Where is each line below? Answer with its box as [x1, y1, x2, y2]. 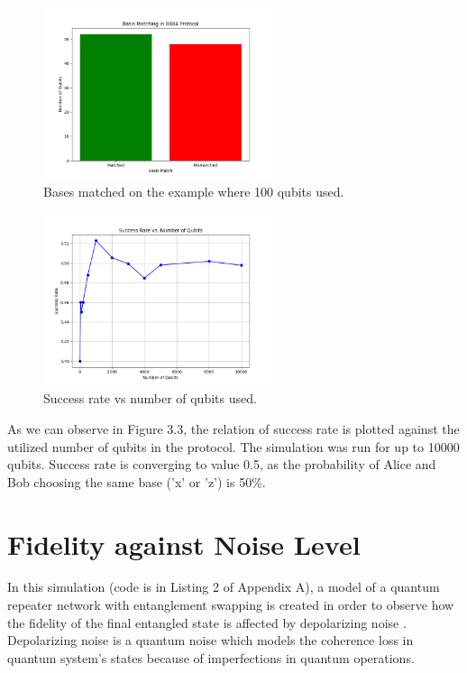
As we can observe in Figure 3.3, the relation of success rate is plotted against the [7, 419, 460, 438]
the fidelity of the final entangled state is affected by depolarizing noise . [7, 613, 407, 632]
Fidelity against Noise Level [7, 525, 361, 562]
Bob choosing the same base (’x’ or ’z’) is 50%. [7, 472, 266, 491]
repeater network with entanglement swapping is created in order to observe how [7, 595, 454, 614]
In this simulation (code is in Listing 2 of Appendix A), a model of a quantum [7, 577, 440, 596]
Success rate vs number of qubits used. [43, 389, 257, 408]
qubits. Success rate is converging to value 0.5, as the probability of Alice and [7, 455, 436, 474]
